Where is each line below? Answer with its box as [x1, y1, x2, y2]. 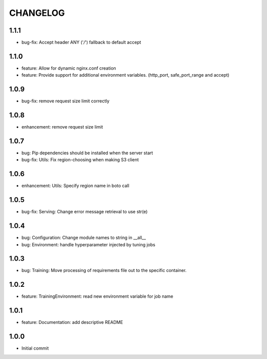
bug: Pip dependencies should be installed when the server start [21, 150, 153, 156]
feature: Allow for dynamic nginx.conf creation [21, 65, 116, 71]
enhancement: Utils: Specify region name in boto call [21, 183, 130, 189]
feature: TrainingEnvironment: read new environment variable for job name [21, 293, 174, 299]
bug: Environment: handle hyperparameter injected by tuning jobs [21, 241, 156, 247]
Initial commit [21, 345, 49, 351]
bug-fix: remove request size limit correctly [21, 98, 110, 104]
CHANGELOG [9, 7, 65, 18]
